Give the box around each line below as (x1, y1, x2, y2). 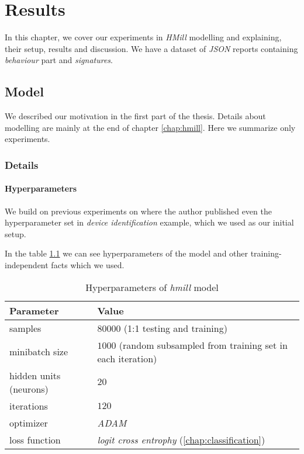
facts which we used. (51, 258, 125, 271)
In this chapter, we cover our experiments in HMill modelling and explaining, (5, 31, 282, 43)
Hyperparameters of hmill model (85, 280, 219, 294)
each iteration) (97, 351, 157, 365)
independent (5, 258, 49, 271)
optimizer (9, 415, 48, 429)
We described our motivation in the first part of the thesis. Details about (5, 110, 266, 122)
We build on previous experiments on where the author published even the (5, 205, 272, 217)
